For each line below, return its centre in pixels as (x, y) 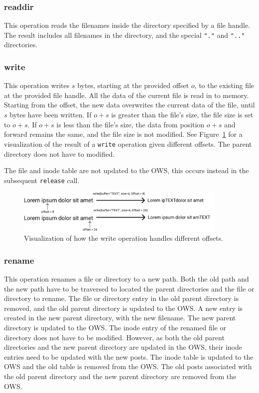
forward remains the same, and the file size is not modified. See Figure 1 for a (123, 134)
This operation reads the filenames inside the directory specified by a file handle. (127, 25)
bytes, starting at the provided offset (133, 85)
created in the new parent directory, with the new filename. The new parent (120, 318)
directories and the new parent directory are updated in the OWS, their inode (123, 347)
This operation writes (37, 85)
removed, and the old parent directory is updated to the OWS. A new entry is (124, 308)
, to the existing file (224, 85)
